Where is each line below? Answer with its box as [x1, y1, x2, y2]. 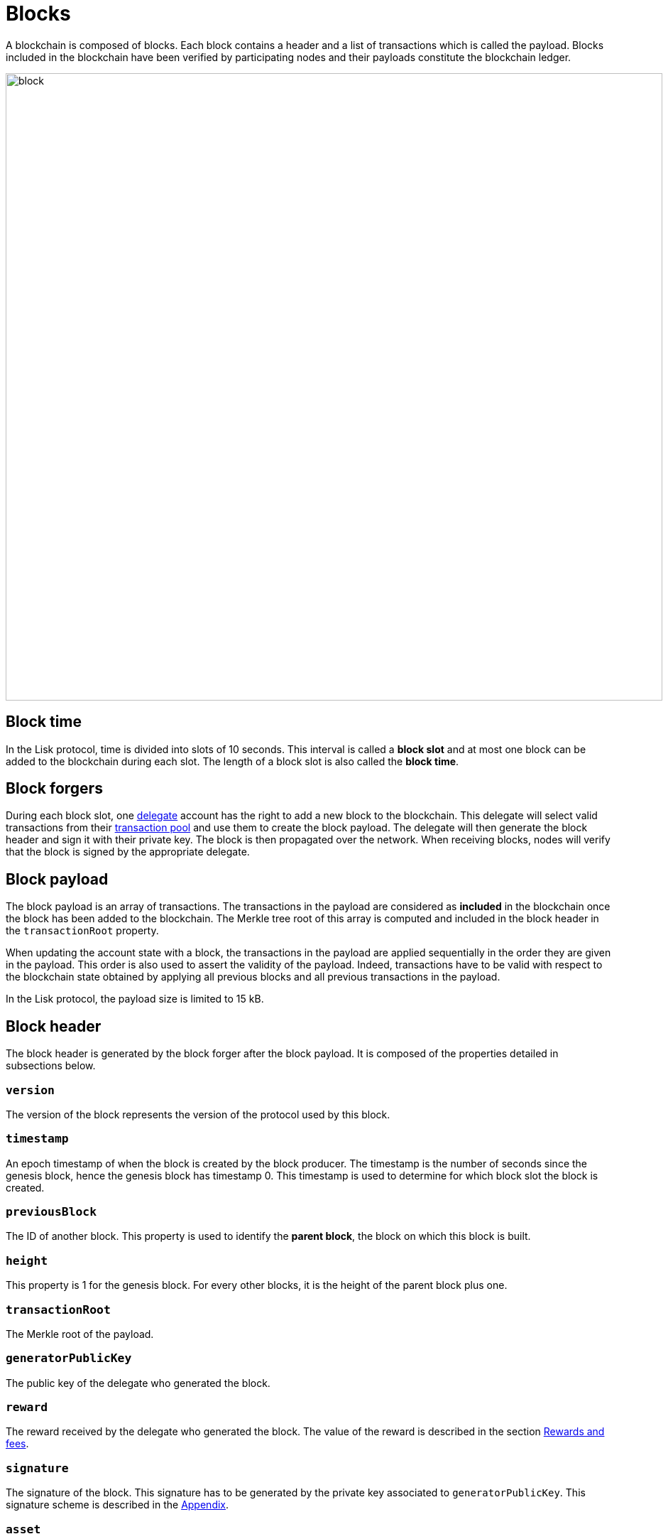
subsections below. [6, 1059, 96, 1072]
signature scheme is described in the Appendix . [6, 1498, 229, 1511]
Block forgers [6, 779, 103, 798]
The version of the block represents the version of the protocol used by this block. [6, 1108, 390, 1120]
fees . [6, 1437, 29, 1450]
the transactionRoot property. [6, 924, 159, 937]
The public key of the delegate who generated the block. [6, 1376, 270, 1389]
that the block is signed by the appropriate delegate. [6, 846, 250, 858]
